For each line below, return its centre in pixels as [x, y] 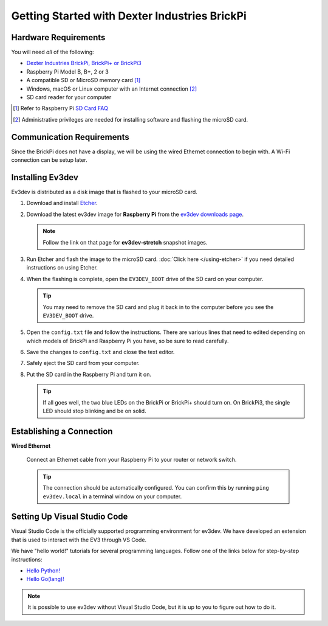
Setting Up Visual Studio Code [70, 517]
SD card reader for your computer [69, 97]
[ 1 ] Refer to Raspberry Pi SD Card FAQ [61, 108]
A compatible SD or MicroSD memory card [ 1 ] [84, 80]
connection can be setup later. [49, 160]
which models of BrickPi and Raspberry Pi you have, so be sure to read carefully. [128, 341]
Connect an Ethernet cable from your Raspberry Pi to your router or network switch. [132, 460]
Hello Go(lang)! [45, 579]
